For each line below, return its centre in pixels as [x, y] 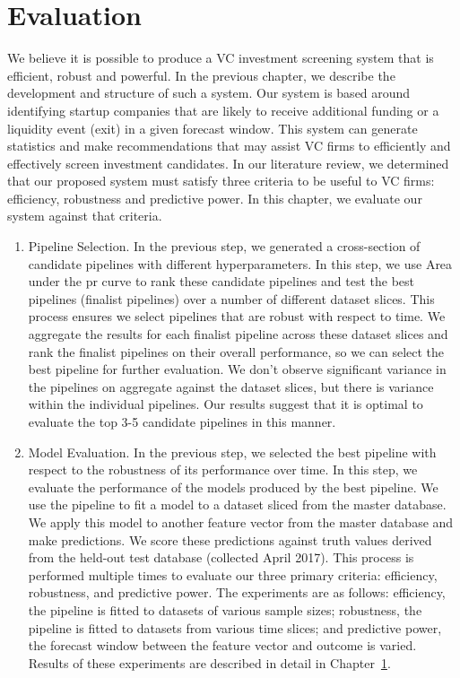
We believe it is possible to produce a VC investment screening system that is [221, 58]
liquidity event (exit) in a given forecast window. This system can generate [213, 128]
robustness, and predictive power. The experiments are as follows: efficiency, [237, 592]
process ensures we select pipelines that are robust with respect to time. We [237, 316]
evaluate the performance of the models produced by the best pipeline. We [233, 487]
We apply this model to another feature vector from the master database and [241, 522]
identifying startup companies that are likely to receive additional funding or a [223, 110]
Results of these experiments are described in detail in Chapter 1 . [209, 662]
